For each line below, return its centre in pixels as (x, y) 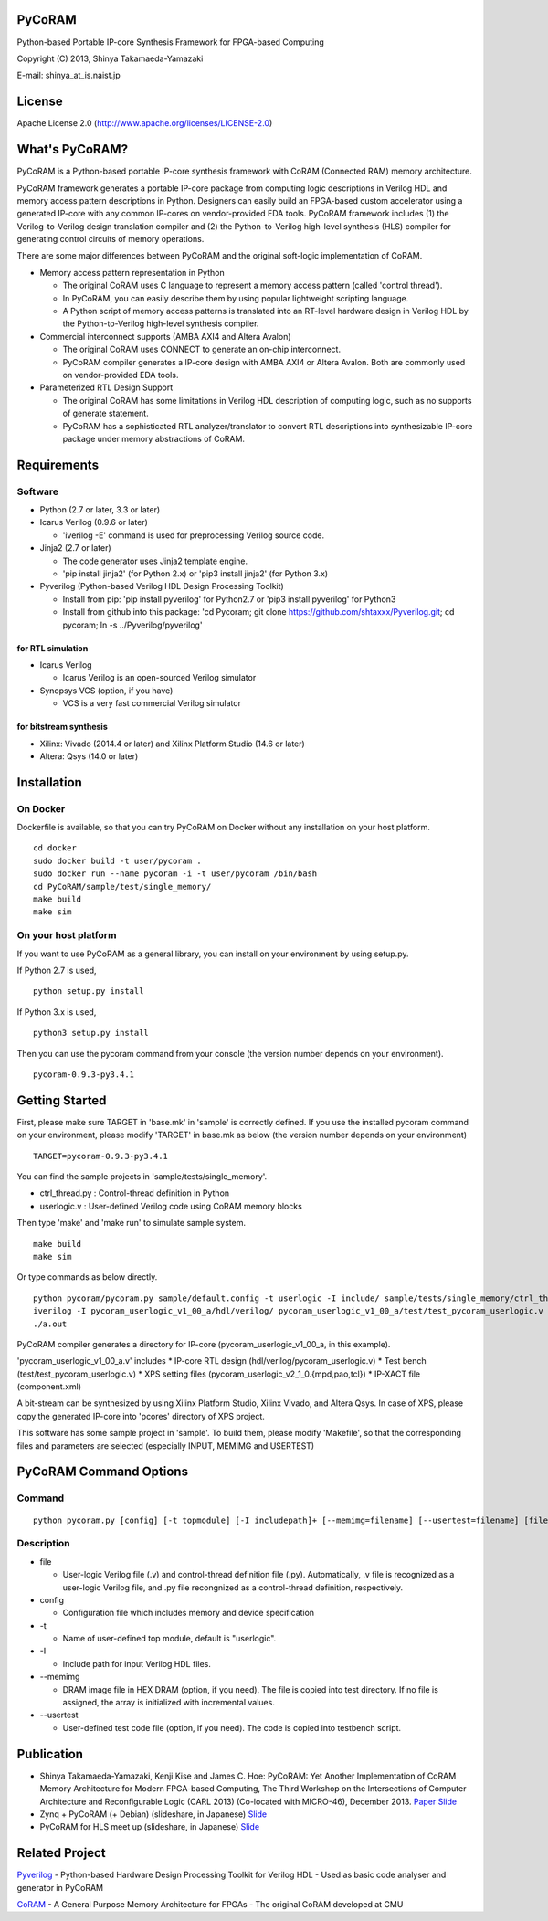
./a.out (50, 1324)
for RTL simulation (53, 648)
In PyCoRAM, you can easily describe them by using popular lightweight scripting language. (236, 298)
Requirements (58, 464)
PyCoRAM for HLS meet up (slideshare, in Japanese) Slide (150, 1827)
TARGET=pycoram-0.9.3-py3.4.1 (101, 1156)
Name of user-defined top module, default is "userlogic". (169, 1639)
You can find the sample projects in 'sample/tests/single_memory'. (142, 1177)
